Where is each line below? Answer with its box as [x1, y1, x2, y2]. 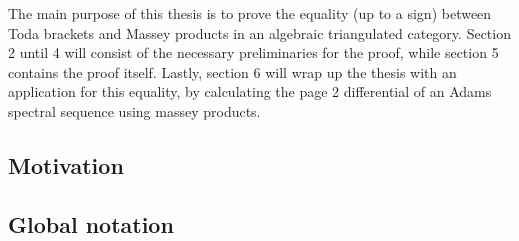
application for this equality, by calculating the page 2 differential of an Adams [8, 81, 492, 102]
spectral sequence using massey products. [8, 100, 261, 121]
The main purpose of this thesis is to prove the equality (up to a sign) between [8, 3, 492, 23]
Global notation [8, 208, 174, 239]
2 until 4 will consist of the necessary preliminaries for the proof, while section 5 [8, 42, 499, 63]
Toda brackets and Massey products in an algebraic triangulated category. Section [8, 22, 511, 43]
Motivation [8, 149, 124, 180]
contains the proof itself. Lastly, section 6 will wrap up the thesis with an [8, 61, 457, 82]
